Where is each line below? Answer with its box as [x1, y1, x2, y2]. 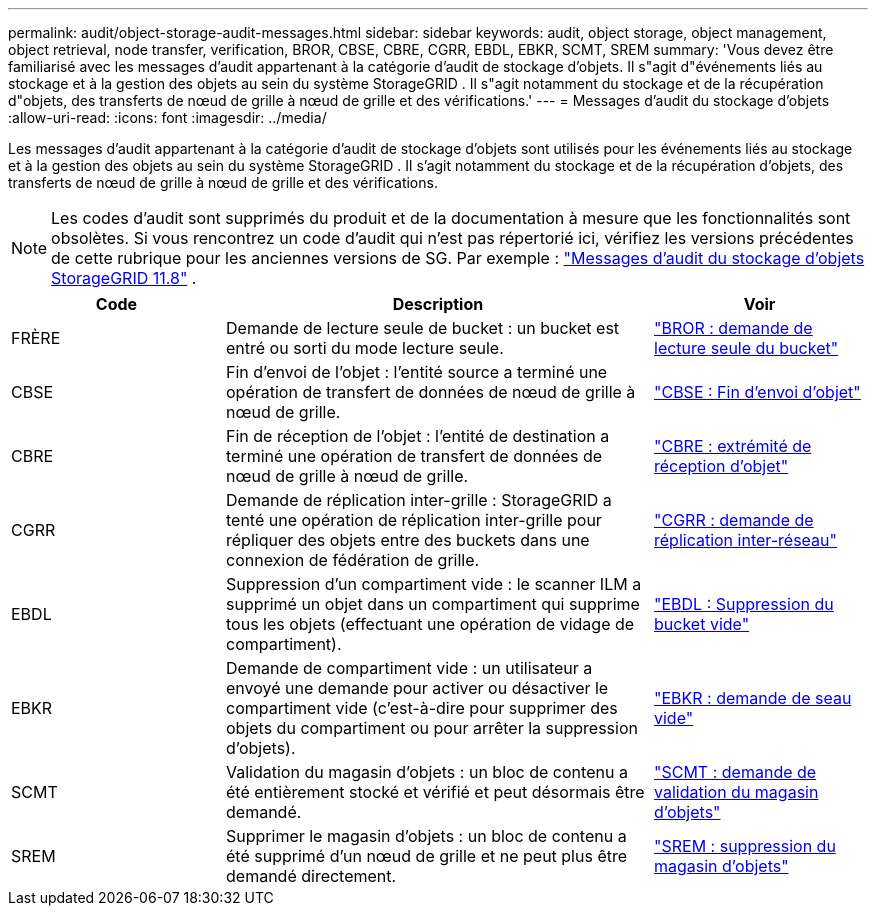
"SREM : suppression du [654, 836, 836, 856]
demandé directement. [226, 866, 397, 886]
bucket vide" [654, 614, 750, 634]
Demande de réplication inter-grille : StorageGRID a [226, 490, 612, 510]
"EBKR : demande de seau [654, 688, 852, 708]
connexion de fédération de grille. [226, 550, 480, 570]
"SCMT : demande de [654, 762, 817, 782]
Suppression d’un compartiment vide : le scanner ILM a [226, 574, 642, 594]
